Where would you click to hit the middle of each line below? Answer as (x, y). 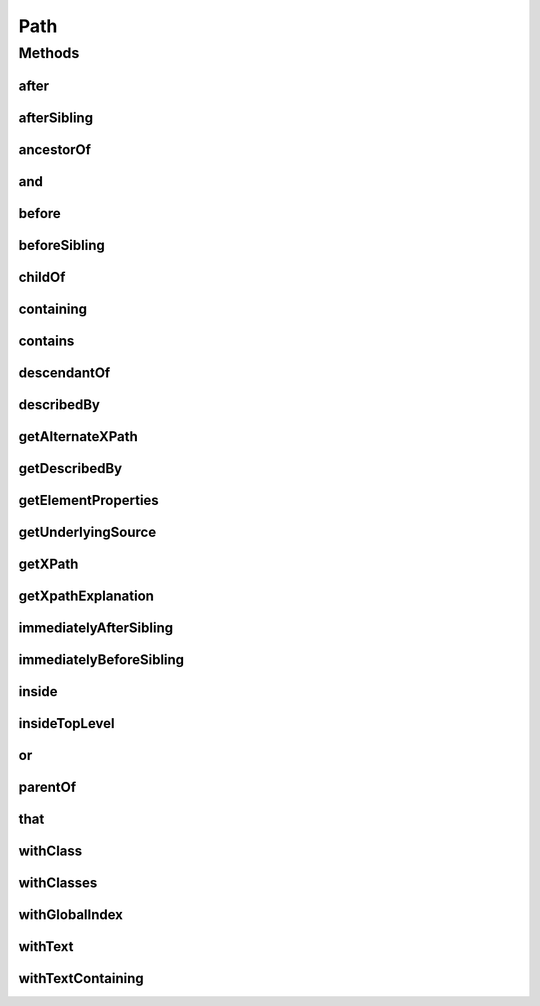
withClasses (58, 883)
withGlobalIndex (71, 915)
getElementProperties (88, 500)
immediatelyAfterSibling (96, 627)
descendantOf (64, 372)
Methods (49, 53)
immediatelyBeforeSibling (101, 659)
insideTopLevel (66, 723)
